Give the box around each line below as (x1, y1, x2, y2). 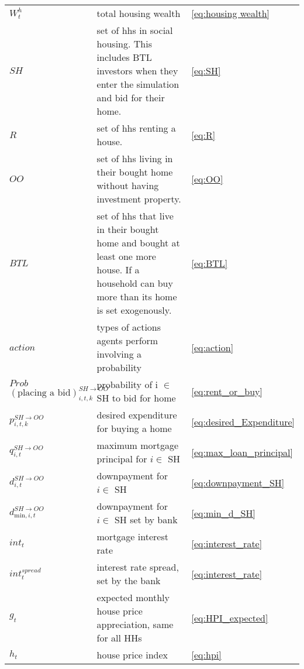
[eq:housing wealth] (191, 6, 270, 20)
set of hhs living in (96, 152, 173, 165)
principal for (96, 452, 147, 465)
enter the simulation (96, 77, 179, 91)
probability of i (96, 378, 158, 391)
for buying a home (96, 421, 172, 435)
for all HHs (96, 631, 142, 644)
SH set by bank (114, 513, 178, 526)
